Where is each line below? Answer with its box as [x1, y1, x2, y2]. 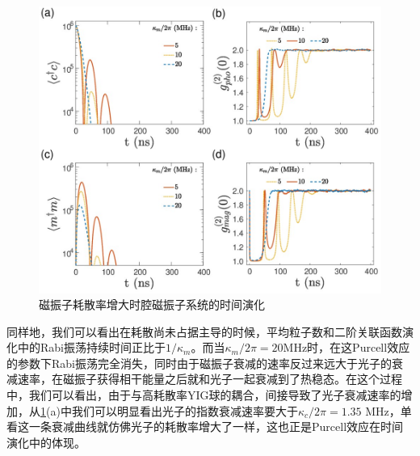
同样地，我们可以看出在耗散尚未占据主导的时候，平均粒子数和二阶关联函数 [6, 323, 402, 340]
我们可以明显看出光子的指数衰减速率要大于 [71, 402, 298, 419]
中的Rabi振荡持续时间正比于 [17, 339, 166, 356]
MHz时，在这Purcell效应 [283, 339, 410, 356]
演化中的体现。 [6, 433, 86, 450]
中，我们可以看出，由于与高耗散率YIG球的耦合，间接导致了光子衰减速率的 [6, 386, 401, 403]
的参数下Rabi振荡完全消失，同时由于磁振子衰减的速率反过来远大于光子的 [6, 354, 392, 371]
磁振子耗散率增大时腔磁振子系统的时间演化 [39, 296, 265, 313]
